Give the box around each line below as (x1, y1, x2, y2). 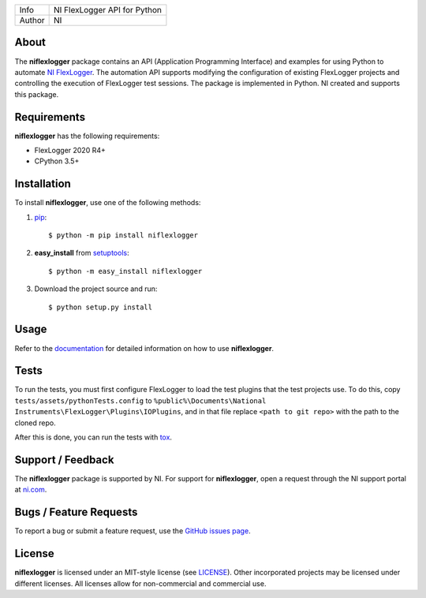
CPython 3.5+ (34, 156, 80, 166)
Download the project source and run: (34, 284, 158, 293)
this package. (14, 89, 59, 99)
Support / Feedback (14, 453, 114, 466)
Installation (14, 178, 71, 191)
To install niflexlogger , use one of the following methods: (14, 198, 201, 207)
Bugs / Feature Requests (14, 506, 138, 519)
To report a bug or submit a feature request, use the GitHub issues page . (14, 526, 252, 536)
